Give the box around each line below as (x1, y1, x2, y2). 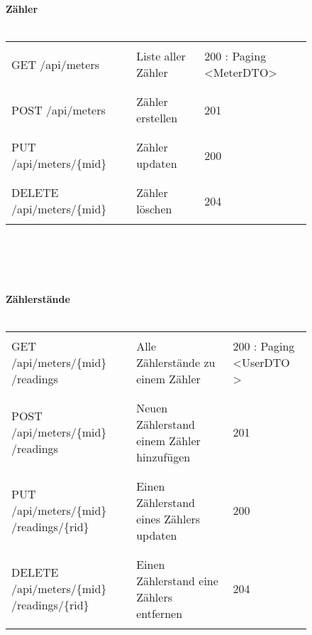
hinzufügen (136, 448, 191, 465)
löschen (136, 201, 172, 218)
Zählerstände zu (136, 353, 216, 370)
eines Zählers (136, 510, 201, 527)
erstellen (136, 110, 178, 127)
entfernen (136, 604, 183, 621)
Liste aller (136, 48, 186, 65)
